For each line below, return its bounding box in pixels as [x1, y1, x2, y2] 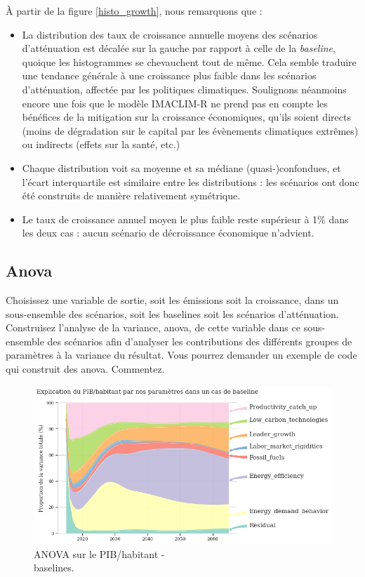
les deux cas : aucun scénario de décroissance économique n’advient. [22, 225, 314, 240]
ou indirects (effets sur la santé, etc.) [22, 137, 180, 152]
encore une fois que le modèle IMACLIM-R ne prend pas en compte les [22, 95, 328, 110]
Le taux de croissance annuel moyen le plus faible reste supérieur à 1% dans [22, 211, 349, 226]
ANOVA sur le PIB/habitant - [34, 546, 165, 561]
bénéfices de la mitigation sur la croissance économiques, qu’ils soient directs [22, 110, 351, 124]
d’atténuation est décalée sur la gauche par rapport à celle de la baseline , [22, 41, 336, 55]
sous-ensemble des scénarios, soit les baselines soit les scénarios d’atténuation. [6, 306, 339, 321]
